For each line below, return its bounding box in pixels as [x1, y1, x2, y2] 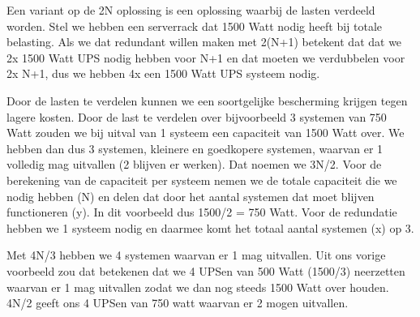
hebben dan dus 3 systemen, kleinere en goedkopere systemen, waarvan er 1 [6, 139, 384, 156]
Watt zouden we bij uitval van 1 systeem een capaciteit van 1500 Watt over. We [6, 124, 405, 141]
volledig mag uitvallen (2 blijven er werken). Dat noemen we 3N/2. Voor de [6, 156, 382, 173]
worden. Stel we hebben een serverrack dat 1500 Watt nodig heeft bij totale [6, 17, 383, 34]
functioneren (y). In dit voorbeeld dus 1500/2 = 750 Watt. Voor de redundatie [6, 203, 397, 221]
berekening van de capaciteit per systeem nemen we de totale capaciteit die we [6, 171, 397, 188]
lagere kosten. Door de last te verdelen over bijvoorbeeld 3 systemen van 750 [6, 108, 387, 125]
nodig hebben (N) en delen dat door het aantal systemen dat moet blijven [6, 187, 375, 204]
